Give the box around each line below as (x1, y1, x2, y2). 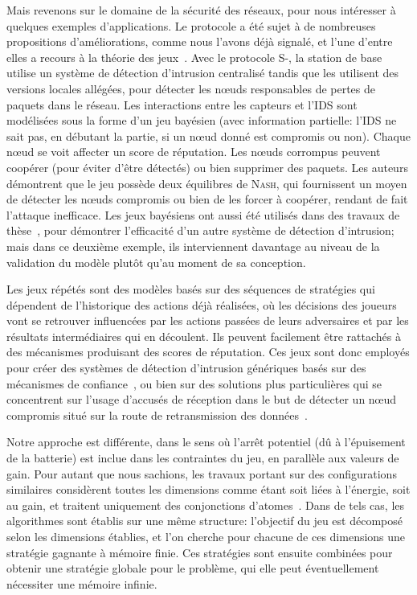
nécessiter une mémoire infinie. (6, 575, 157, 592)
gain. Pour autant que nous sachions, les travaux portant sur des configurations (6, 465, 397, 482)
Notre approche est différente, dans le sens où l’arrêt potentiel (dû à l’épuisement (6, 433, 406, 450)
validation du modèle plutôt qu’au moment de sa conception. (6, 253, 306, 270)
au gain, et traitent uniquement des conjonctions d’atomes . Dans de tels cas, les (6, 496, 405, 513)
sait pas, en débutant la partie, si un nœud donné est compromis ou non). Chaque (6, 127, 411, 144)
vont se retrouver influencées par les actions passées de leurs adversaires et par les (6, 312, 409, 329)
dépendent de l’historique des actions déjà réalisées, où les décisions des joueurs (6, 296, 397, 313)
